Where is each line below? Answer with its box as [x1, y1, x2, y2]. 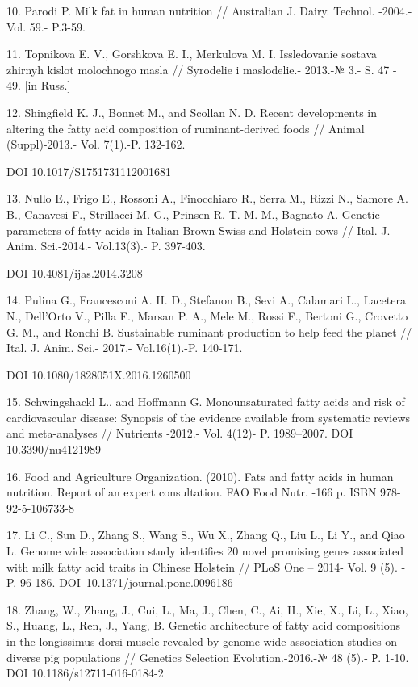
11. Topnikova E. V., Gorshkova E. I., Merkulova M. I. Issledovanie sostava [6, 45, 378, 62]
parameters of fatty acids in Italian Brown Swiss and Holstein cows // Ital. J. [6, 221, 391, 238]
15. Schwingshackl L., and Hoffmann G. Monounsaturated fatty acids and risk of [6, 393, 405, 410]
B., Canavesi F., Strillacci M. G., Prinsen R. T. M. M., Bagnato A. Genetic [6, 205, 380, 222]
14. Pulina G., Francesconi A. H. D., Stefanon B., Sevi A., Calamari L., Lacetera [6, 291, 406, 308]
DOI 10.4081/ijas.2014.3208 [6, 264, 143, 281]
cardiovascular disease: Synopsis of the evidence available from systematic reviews [6, 408, 411, 425]
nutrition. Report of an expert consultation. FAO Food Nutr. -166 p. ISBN [6, 484, 377, 501]
